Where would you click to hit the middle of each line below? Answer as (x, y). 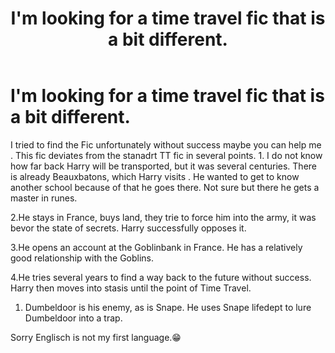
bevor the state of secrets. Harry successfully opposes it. (128, 228)
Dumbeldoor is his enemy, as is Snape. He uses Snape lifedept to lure (168, 307)
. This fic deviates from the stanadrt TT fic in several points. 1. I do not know (166, 155)
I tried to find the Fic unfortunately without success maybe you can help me (166, 144)
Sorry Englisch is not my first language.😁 (96, 337)
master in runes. (44, 198)
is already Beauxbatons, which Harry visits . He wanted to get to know (155, 176)
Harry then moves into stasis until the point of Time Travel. (131, 288)
